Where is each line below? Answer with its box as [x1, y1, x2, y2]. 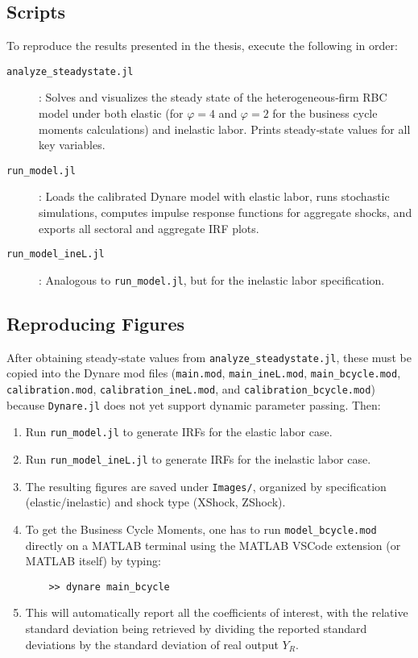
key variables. [39, 136, 106, 153]
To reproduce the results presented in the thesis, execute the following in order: [6, 37, 398, 54]
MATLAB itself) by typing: [25, 552, 161, 569]
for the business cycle [272, 105, 378, 122]
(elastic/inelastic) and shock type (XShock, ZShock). [25, 493, 286, 510]
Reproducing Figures [6, 310, 185, 335]
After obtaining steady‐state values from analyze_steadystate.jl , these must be [6, 348, 412, 365]
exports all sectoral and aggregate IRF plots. [39, 219, 259, 236]
